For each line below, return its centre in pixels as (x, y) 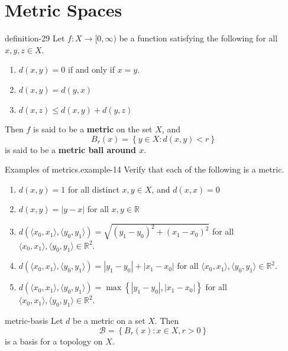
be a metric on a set (109, 321)
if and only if (91, 69)
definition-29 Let (35, 38)
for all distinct (93, 189)
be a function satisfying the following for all (198, 38)
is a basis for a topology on (54, 341)
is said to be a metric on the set (93, 129)
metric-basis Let (34, 321)
